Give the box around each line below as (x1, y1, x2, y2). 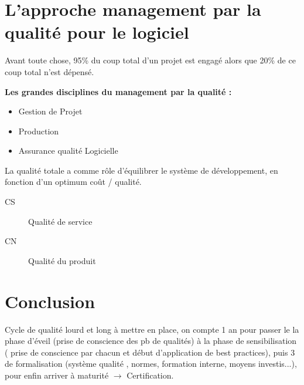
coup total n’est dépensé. (5, 65, 94, 77)
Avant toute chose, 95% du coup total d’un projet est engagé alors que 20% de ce (5, 54, 296, 66)
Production (18, 124, 59, 137)
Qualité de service (28, 215, 93, 227)
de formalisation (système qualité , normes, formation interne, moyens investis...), (5, 357, 297, 370)
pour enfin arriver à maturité (5, 369, 109, 381)
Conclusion (5, 289, 95, 313)
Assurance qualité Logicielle (18, 144, 118, 157)
